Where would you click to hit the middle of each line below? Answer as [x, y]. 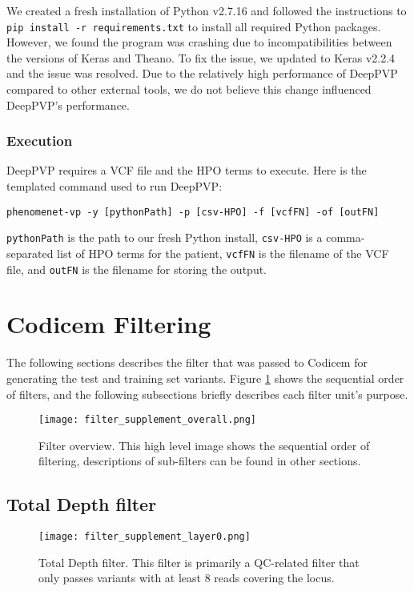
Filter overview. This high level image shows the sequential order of [204, 445]
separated [30, 253]
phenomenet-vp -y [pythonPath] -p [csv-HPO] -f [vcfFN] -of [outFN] [193, 212]
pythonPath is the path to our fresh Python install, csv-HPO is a [165, 237]
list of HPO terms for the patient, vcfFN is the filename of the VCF [223, 253]
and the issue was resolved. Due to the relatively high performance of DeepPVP [202, 73]
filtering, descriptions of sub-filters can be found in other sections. [200, 461]
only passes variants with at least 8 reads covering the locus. [187, 578]
